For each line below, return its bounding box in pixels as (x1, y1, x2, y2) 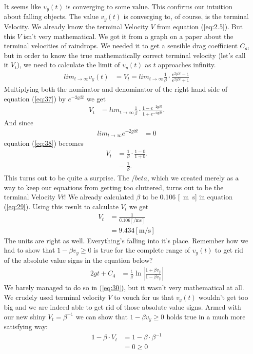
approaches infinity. (158, 59, 216, 70)
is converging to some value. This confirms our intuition (66, 1, 233, 11)
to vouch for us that (114, 292, 174, 302)
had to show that (4, 245, 55, 255)
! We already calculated (64, 192, 134, 202)
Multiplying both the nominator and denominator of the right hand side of (4, 84, 228, 94)
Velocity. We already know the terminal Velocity (4, 21, 149, 31)
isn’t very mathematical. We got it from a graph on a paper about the (23, 31, 234, 41)
